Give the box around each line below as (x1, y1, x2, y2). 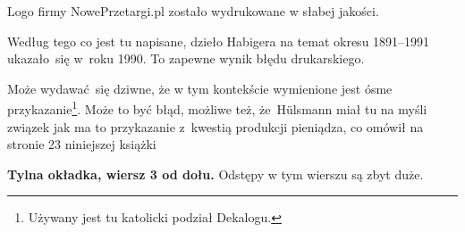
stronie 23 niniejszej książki (7, 135, 156, 153)
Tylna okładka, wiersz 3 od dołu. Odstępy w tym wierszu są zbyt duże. (7, 164, 424, 183)
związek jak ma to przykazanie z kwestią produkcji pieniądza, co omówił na (7, 117, 424, 136)
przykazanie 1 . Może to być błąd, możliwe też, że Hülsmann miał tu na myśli (7, 97, 427, 119)
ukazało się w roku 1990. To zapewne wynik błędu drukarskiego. (7, 49, 365, 68)
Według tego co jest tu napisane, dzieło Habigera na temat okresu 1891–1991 (7, 31, 430, 50)
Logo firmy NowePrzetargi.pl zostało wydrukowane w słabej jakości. (7, 2, 379, 20)
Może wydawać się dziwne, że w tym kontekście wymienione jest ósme (7, 79, 393, 97)
